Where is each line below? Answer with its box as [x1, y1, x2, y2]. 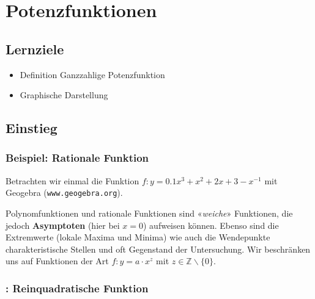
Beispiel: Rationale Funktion [6, 150, 149, 165]
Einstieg [6, 118, 57, 137]
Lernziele [6, 39, 64, 58]
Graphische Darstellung [20, 88, 108, 101]
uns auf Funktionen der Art [6, 254, 109, 267]
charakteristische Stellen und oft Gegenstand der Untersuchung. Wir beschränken [6, 242, 311, 255]
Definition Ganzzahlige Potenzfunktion [20, 68, 165, 81]
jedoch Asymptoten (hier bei [6, 218, 120, 231]
